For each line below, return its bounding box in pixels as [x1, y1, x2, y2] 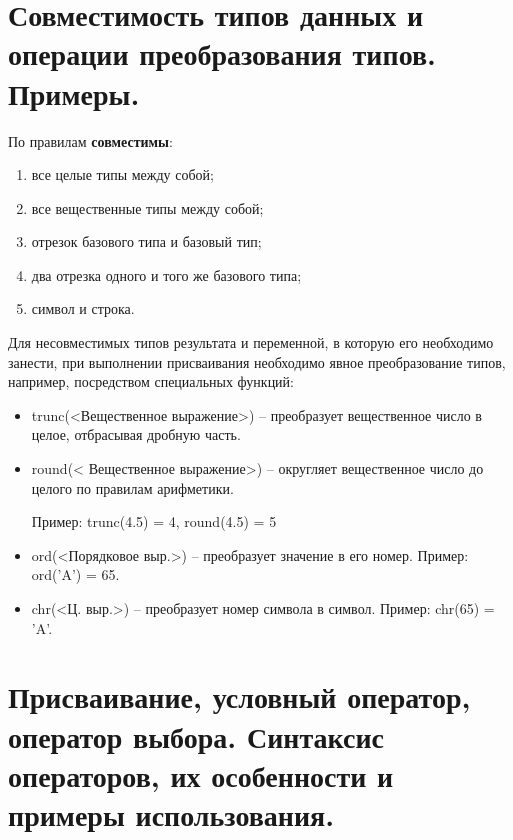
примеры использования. [8, 793, 335, 834]
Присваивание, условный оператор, [8, 676, 471, 717]
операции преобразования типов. [8, 33, 436, 74]
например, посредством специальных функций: [8, 371, 294, 392]
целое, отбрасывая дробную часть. [31, 424, 241, 445]
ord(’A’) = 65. [31, 564, 120, 585]
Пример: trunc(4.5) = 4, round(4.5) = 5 [31, 511, 277, 532]
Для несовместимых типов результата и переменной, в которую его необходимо [8, 332, 494, 353]
